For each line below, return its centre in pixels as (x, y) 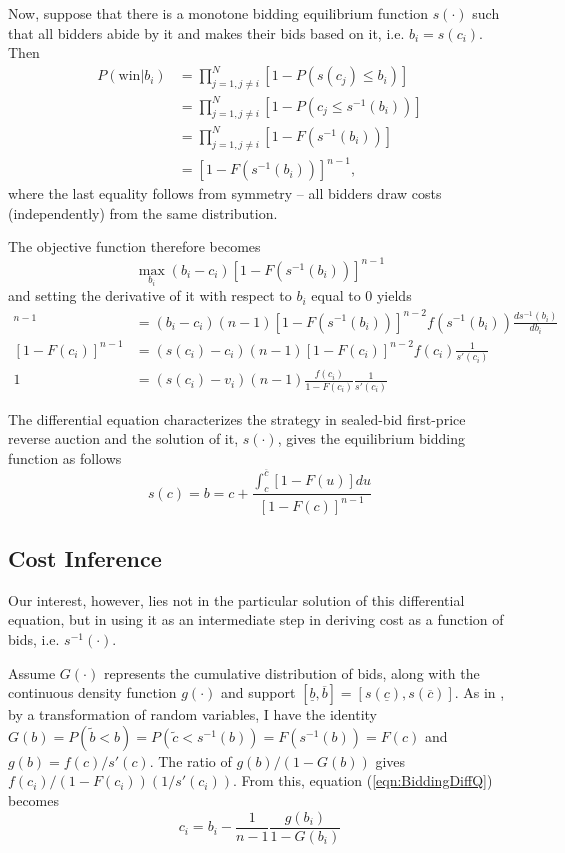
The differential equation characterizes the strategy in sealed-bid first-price (237, 418)
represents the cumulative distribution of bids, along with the (291, 672)
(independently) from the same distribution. (143, 212)
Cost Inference (85, 558)
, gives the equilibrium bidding (371, 438)
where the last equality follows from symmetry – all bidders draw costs (225, 193)
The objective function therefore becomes (134, 246)
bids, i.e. (34, 639)
